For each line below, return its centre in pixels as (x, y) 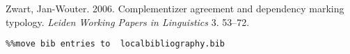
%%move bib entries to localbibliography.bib (115, 44)
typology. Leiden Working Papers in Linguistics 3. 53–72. (128, 22)
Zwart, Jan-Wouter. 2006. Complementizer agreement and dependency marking (175, 8)
